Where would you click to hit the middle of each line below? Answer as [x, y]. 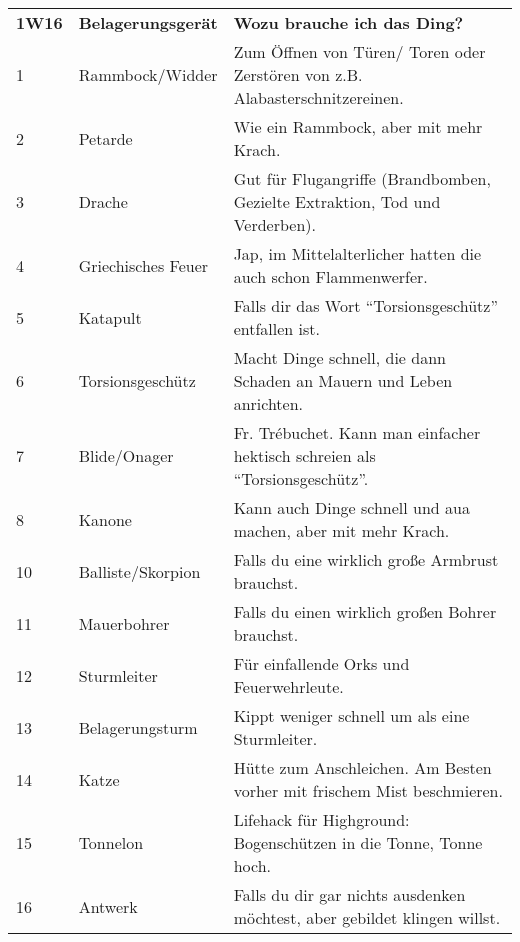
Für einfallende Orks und [321, 663]
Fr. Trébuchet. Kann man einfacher [357, 432]
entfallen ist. [276, 328]
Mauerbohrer [124, 623]
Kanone [105, 519]
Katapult [110, 317]
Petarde [105, 138]
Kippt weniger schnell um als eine [351, 715]
